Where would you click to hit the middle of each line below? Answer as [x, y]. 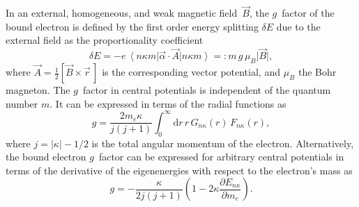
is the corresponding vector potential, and [191, 72]
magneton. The [38, 90]
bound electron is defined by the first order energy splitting [132, 26]
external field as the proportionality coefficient [105, 40]
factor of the [308, 13]
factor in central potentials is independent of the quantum [207, 90]
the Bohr [317, 72]
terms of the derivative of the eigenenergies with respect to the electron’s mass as [179, 170]
